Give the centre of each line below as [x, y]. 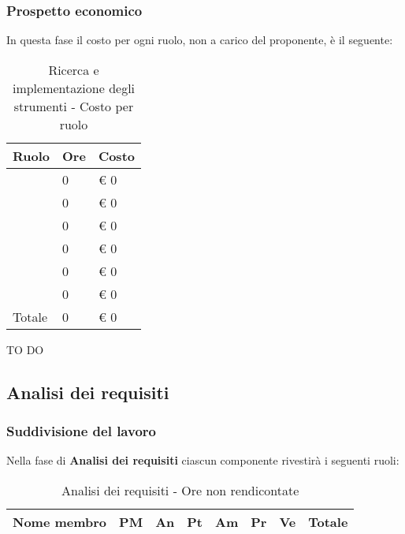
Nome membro [60, 522]
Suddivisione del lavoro [81, 431]
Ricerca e [74, 69]
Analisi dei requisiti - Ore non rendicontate [180, 490]
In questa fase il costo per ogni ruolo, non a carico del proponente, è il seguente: [200, 40]
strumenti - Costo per [74, 106]
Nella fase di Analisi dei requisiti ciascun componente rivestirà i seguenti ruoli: [203, 460]
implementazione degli [74, 88]
